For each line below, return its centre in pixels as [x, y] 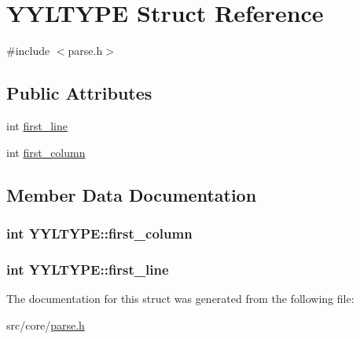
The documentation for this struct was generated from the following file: [180, 298]
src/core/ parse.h [46, 324]
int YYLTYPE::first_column [99, 233]
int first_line [37, 125]
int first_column [46, 152]
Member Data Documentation [132, 194]
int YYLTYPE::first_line [88, 269]
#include [28, 51]
